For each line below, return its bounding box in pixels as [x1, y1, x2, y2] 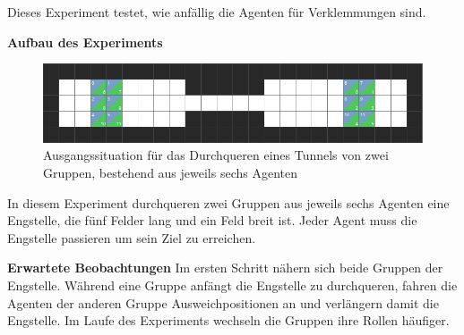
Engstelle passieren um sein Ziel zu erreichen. [7, 228, 256, 247]
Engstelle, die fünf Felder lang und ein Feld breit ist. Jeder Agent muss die [7, 211, 417, 230]
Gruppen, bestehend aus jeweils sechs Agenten [43, 163, 298, 181]
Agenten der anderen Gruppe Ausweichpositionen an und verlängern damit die [7, 293, 439, 312]
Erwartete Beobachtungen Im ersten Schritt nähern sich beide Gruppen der [7, 258, 443, 277]
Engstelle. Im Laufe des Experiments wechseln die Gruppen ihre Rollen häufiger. [7, 311, 450, 330]
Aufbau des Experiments [7, 32, 163, 51]
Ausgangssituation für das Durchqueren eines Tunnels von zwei [43, 146, 389, 164]
